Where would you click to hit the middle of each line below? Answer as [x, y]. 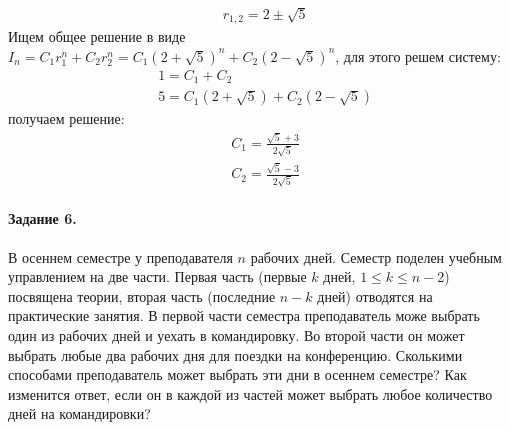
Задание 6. [42, 218]
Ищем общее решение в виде [97, 36]
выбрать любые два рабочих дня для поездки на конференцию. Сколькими [235, 354]
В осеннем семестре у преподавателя [120, 256]
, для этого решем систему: [418, 55]
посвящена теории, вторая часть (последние [142, 295]
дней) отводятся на [375, 295]
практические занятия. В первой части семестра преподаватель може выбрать [244, 315]
